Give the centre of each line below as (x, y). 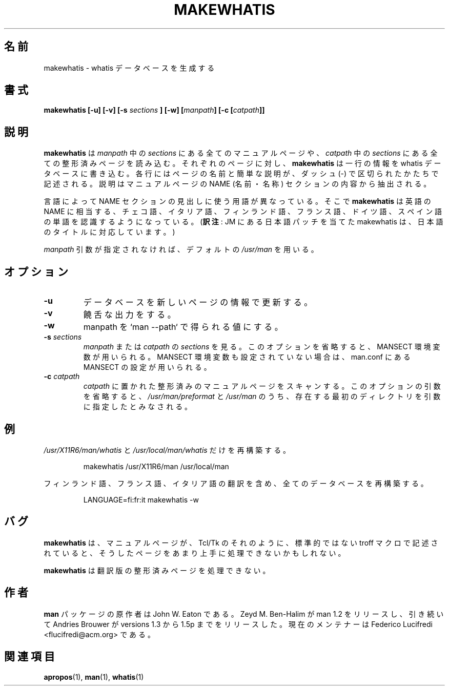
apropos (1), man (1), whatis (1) (94, 677)
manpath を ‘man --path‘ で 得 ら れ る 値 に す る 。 (183, 327)
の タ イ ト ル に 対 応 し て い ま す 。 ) (109, 232)
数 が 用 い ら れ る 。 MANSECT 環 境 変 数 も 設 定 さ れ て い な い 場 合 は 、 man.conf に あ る (247, 357)
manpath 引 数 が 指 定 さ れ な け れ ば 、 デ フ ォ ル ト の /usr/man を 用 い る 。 (181, 249)
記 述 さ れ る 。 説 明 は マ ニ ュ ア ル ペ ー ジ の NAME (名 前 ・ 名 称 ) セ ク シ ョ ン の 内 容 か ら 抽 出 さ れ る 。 (237, 184)
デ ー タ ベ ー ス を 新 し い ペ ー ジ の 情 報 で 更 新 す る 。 (198, 302)
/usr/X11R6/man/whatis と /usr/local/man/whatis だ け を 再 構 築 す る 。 (167, 450)
